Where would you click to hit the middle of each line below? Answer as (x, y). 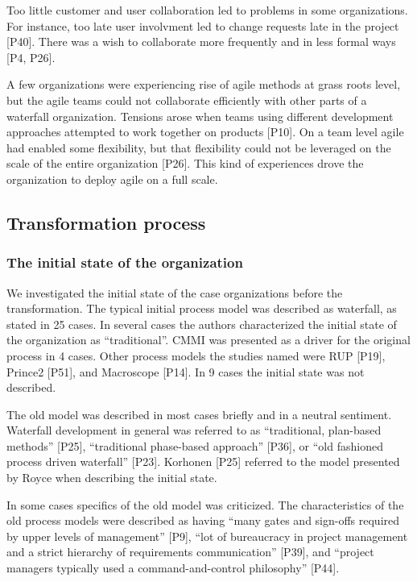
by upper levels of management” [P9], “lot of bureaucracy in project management (207, 536)
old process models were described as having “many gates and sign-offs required (203, 520)
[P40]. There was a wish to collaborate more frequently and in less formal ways (201, 42)
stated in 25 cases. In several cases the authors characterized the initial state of (202, 324)
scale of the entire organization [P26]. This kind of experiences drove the (185, 163)
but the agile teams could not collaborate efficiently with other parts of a (187, 100)
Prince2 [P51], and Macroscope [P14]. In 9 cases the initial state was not (186, 371)
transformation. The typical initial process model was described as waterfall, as (202, 308)
